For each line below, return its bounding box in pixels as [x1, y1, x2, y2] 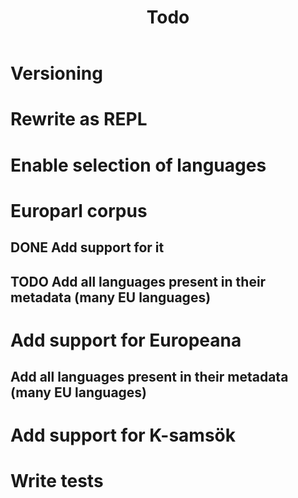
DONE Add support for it [10, 239, 165, 256]
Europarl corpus [10, 199, 148, 222]
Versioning [10, 62, 103, 85]
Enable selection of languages [10, 154, 267, 176]
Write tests [10, 470, 104, 493]
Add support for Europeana [10, 329, 242, 351]
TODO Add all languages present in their [10, 273, 267, 290]
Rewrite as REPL [10, 108, 148, 131]
